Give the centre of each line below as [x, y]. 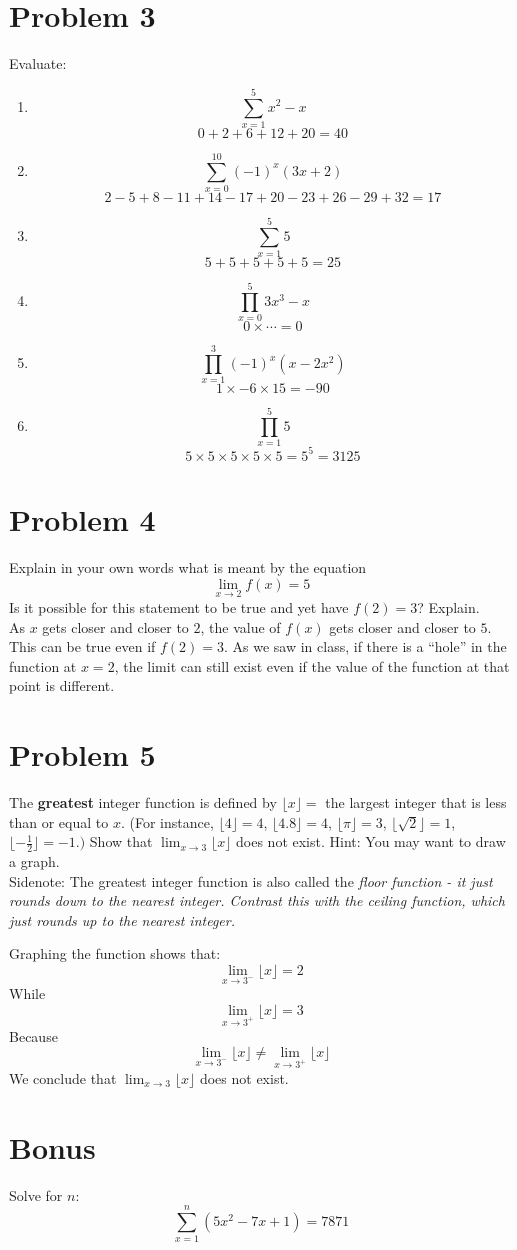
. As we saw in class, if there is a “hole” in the [365, 646]
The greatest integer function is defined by [143, 802]
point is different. [62, 685]
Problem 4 [82, 519]
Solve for [36, 1194]
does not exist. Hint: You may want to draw [371, 841]
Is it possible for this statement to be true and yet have [179, 606]
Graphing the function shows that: [115, 953]
